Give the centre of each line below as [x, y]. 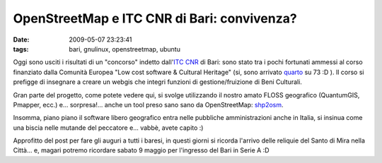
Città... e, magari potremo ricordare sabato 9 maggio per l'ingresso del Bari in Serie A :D [141, 150]
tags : [21, 49]
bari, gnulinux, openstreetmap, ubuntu [125, 49]
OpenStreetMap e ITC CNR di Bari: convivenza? [155, 18]
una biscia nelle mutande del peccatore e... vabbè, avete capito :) [108, 128]
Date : [21, 40]
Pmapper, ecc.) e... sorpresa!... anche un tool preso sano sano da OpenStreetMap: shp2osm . [148, 104]
